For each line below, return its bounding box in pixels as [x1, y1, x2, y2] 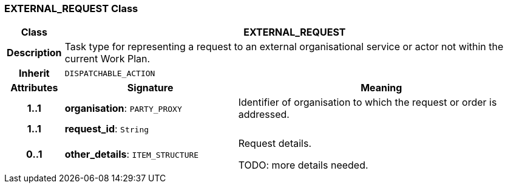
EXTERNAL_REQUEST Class [4, 2, 138, 15]
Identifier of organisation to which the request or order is [238, 96, 497, 109]
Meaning [361, 82, 402, 94]
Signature [127, 82, 174, 94]
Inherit [18, 67, 50, 80]
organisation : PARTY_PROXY [64, 102, 182, 115]
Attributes [10, 82, 58, 94]
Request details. [238, 137, 312, 150]
